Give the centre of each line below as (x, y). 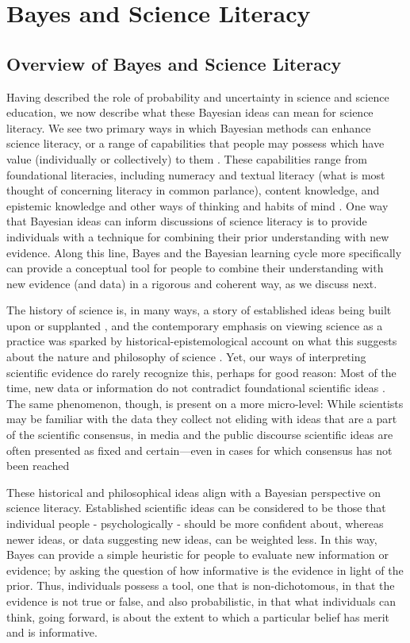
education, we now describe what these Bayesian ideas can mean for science (190, 112)
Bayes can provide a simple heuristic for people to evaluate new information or (198, 554)
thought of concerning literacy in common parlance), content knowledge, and (193, 190)
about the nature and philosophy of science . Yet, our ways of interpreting (186, 357)
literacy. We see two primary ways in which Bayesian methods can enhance (189, 127)
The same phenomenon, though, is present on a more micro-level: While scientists (205, 403)
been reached (38, 466)
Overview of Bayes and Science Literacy (174, 63)
